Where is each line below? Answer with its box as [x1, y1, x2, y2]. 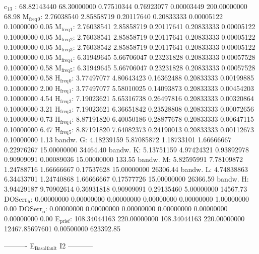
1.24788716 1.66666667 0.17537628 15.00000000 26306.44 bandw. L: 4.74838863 [4, 163, 248, 174]
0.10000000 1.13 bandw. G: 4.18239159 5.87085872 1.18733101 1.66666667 [4, 134, 232, 145]
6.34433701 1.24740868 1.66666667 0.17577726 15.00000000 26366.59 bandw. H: [4, 174, 249, 184]
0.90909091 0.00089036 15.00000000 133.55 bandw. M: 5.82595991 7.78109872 [4, 154, 243, 164]
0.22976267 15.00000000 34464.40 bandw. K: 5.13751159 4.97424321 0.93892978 [4, 144, 249, 154]
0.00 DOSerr [4, 203, 43, 214]
